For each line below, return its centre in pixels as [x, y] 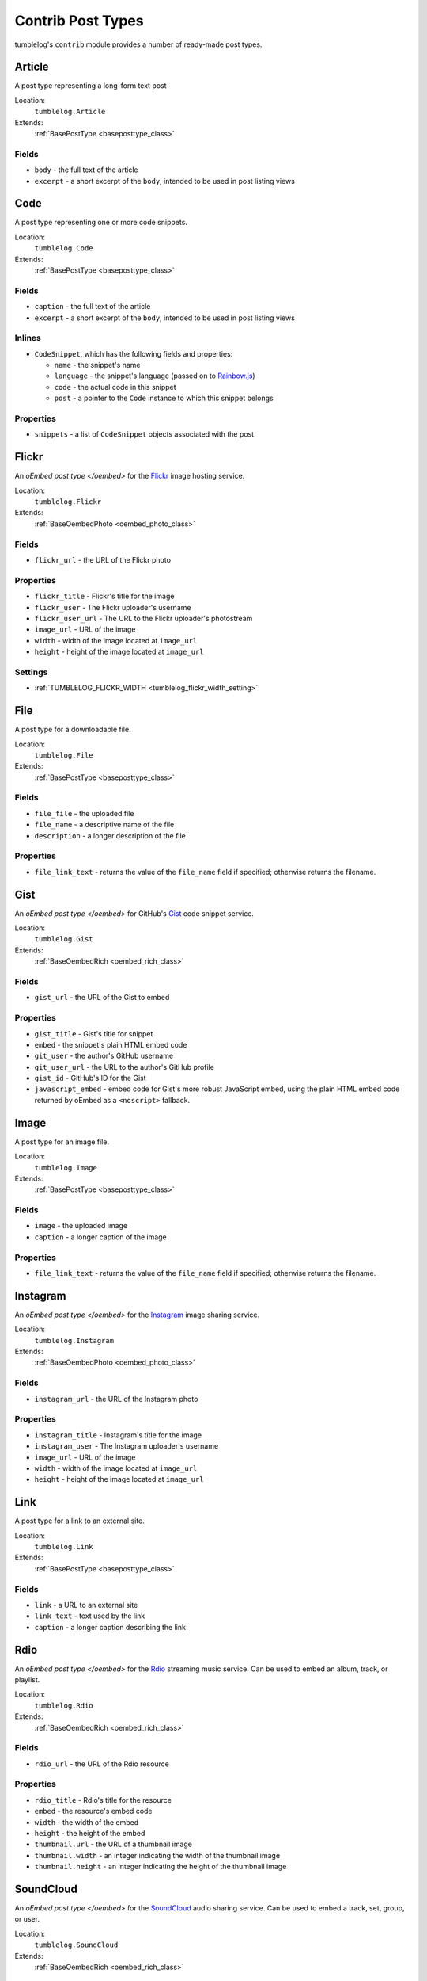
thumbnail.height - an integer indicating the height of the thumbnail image [161, 1867]
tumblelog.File [64, 755]
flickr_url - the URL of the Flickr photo [103, 560]
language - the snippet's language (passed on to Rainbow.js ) [155, 376]
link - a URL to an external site [86, 1605]
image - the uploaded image [81, 1226]
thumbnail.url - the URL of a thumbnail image [113, 1844]
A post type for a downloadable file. [73, 730]
